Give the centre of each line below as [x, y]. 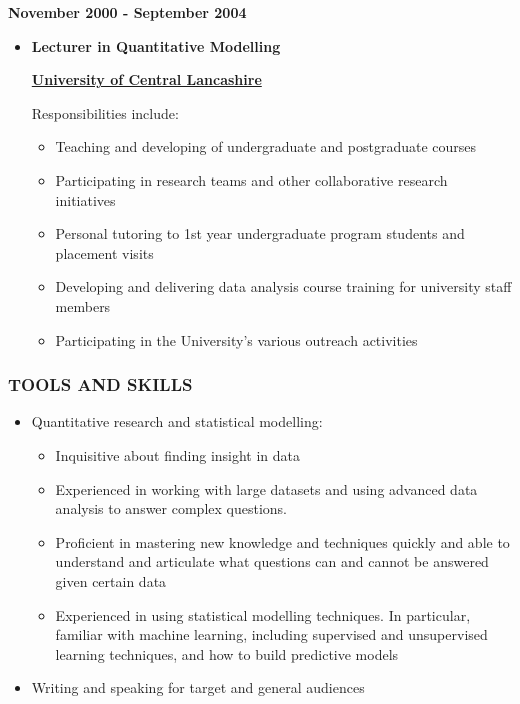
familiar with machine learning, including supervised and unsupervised [271, 634]
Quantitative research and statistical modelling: [177, 421]
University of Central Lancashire [146, 79]
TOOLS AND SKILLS [100, 384]
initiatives [85, 199]
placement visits [104, 252]
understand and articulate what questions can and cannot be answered [272, 561]
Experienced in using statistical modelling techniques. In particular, [263, 614]
